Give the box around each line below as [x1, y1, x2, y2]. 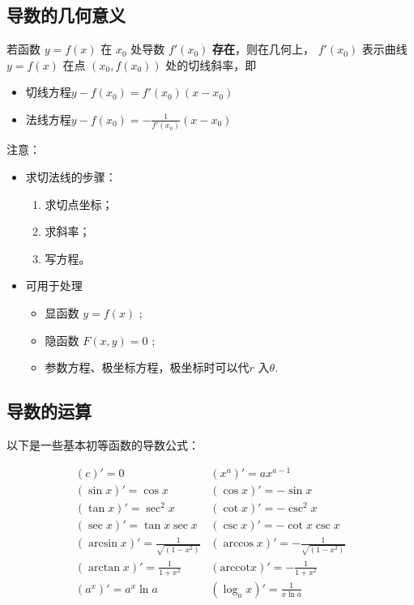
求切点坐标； [45, 195, 113, 212]
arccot [220, 561, 250, 573]
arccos [223, 538, 254, 550]
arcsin [88, 538, 117, 550]
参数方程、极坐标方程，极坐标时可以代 [45, 359, 250, 376]
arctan [88, 561, 120, 573]
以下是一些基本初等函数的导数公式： [6, 436, 199, 453]
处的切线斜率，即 [165, 56, 257, 73]
